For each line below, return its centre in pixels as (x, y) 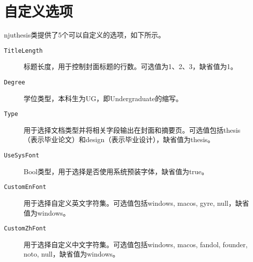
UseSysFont (22, 156)
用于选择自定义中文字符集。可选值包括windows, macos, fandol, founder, (136, 244)
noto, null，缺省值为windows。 (72, 254)
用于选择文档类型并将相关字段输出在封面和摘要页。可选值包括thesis (132, 130)
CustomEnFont (25, 187)
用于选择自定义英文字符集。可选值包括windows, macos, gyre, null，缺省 (136, 203)
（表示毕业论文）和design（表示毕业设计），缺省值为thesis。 (119, 139)
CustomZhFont (25, 229)
